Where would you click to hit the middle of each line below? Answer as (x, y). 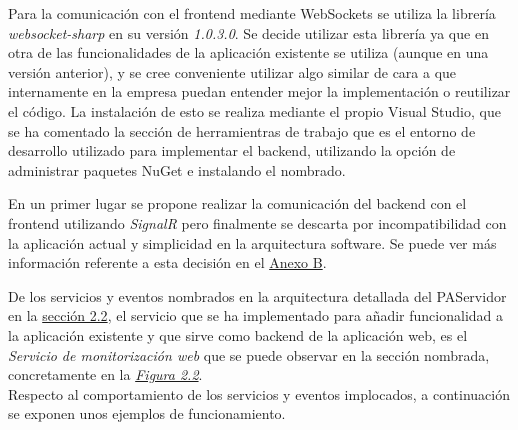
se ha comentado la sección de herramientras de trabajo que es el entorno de (242, 130)
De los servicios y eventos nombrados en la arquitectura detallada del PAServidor (257, 295)
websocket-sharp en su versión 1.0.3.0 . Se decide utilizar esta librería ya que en (248, 32)
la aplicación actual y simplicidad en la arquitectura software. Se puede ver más (252, 242)
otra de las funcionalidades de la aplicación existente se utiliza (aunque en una (248, 52)
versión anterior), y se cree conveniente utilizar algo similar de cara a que (232, 71)
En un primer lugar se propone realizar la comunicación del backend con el (237, 203)
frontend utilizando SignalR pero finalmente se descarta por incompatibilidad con (257, 222)
